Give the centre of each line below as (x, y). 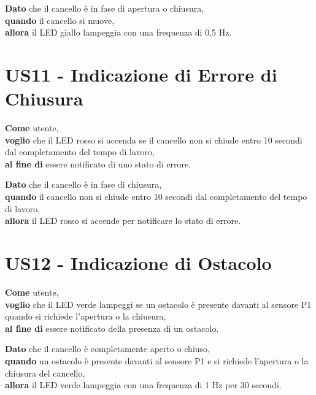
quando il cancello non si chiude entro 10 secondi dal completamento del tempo (156, 197)
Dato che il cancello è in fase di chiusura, (83, 184)
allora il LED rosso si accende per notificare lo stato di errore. (123, 221)
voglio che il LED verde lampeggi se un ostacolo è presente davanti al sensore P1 (158, 304)
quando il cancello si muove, (60, 20)
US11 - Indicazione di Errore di (141, 74)
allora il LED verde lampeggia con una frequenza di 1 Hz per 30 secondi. (143, 385)
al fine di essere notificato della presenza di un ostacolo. (112, 328)
